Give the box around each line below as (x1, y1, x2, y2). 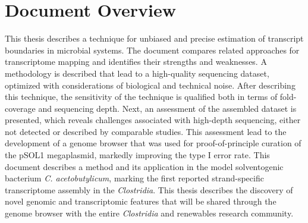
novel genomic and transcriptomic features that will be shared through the (5, 195, 276, 208)
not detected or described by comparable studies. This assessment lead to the (5, 125, 287, 137)
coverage (5, 102, 36, 114)
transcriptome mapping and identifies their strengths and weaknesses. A (5, 55, 267, 68)
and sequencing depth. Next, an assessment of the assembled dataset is (38, 102, 297, 114)
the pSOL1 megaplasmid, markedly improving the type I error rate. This (5, 149, 270, 161)
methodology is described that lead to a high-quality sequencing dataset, (5, 67, 269, 79)
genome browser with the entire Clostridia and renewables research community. (5, 207, 294, 219)
